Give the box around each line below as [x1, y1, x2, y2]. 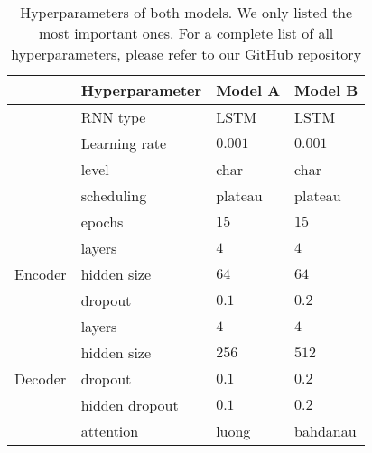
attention [80, 421, 139, 441]
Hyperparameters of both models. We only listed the [20, 2, 353, 23]
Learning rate [80, 133, 167, 153]
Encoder [14, 263, 67, 284]
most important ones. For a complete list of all [38, 23, 334, 43]
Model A [216, 79, 281, 100]
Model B [294, 79, 358, 100]
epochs [80, 211, 124, 232]
